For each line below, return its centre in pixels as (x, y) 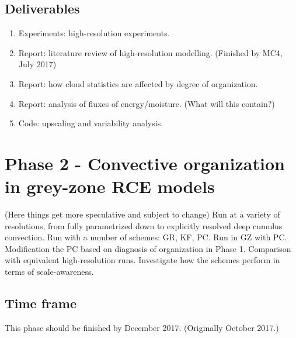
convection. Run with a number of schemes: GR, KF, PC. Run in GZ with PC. (146, 237)
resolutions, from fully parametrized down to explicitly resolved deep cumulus (144, 225)
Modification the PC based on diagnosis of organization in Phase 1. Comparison (148, 248)
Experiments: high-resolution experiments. (94, 33)
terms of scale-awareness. (49, 272)
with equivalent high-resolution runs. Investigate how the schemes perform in (142, 260)
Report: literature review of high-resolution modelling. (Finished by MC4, (150, 52)
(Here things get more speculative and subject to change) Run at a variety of (142, 214)
